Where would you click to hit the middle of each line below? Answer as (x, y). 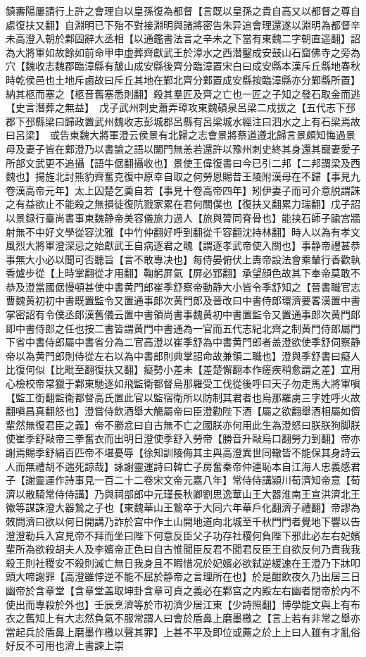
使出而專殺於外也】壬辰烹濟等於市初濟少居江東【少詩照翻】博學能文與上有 (178, 604)
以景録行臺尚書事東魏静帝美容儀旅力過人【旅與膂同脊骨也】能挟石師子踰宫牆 (183, 217)
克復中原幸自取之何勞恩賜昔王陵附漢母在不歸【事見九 (237, 176)
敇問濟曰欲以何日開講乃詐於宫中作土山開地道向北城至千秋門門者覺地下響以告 (183, 521)
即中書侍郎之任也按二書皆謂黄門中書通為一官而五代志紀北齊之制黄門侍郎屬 (178, 328)
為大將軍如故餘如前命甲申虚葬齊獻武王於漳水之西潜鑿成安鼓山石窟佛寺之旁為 (183, 52)
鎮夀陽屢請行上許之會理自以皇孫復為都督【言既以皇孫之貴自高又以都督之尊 (178, 11)
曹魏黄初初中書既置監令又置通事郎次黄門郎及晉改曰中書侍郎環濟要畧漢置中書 (183, 300)
